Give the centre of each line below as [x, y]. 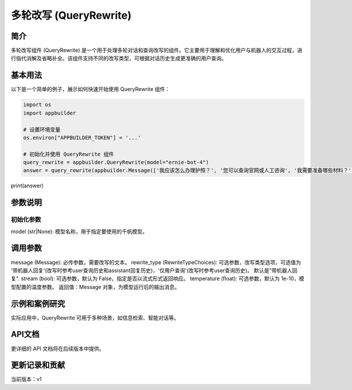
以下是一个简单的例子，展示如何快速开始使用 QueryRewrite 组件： [91, 89]
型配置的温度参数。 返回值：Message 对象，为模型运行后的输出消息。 [95, 287]
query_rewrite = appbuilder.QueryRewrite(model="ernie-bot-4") [116, 162]
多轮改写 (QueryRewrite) [71, 15]
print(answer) [27, 186]
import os [37, 105]
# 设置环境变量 [42, 130]
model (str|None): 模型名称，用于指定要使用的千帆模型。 [79, 231]
